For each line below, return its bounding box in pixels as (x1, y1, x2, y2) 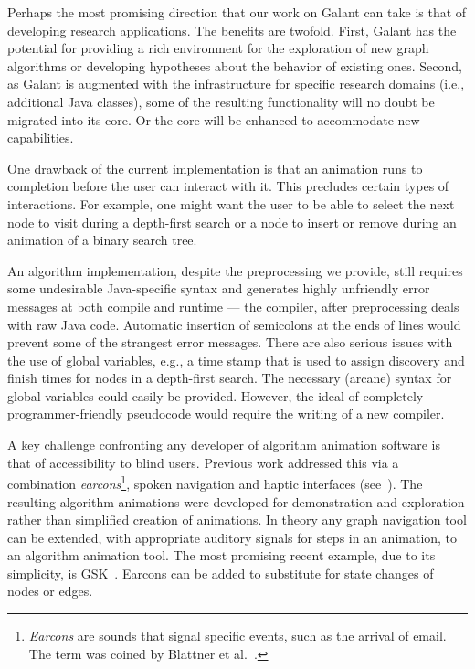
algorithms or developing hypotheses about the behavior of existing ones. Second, (7, 56, 462, 75)
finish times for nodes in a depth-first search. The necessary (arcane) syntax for (7, 368, 452, 388)
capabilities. (7, 128, 74, 147)
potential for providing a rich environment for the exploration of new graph (7, 38, 429, 58)
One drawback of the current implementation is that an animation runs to (7, 158, 423, 177)
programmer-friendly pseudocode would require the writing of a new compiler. (7, 404, 445, 423)
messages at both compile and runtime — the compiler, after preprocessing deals (7, 296, 459, 315)
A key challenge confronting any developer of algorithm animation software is (7, 435, 440, 454)
